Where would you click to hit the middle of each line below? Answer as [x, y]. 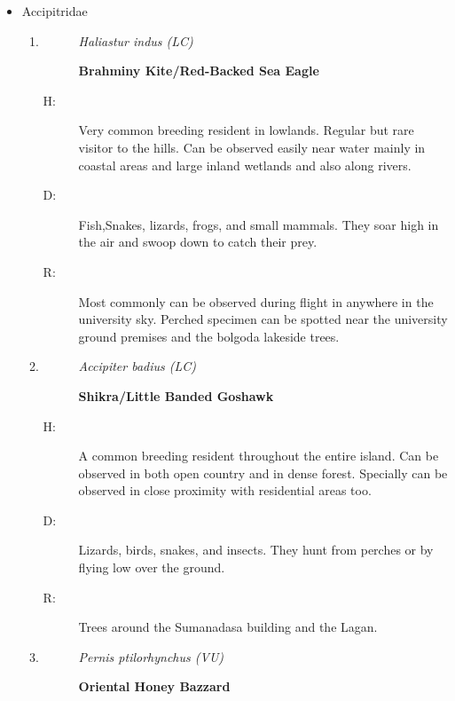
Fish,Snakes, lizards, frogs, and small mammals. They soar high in [259, 224]
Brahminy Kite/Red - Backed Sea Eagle [199, 71]
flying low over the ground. [152, 567]
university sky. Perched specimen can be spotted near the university [263, 319]
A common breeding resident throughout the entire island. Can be [259, 456]
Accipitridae [55, 11]
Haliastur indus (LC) [136, 40]
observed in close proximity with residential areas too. [225, 490]
